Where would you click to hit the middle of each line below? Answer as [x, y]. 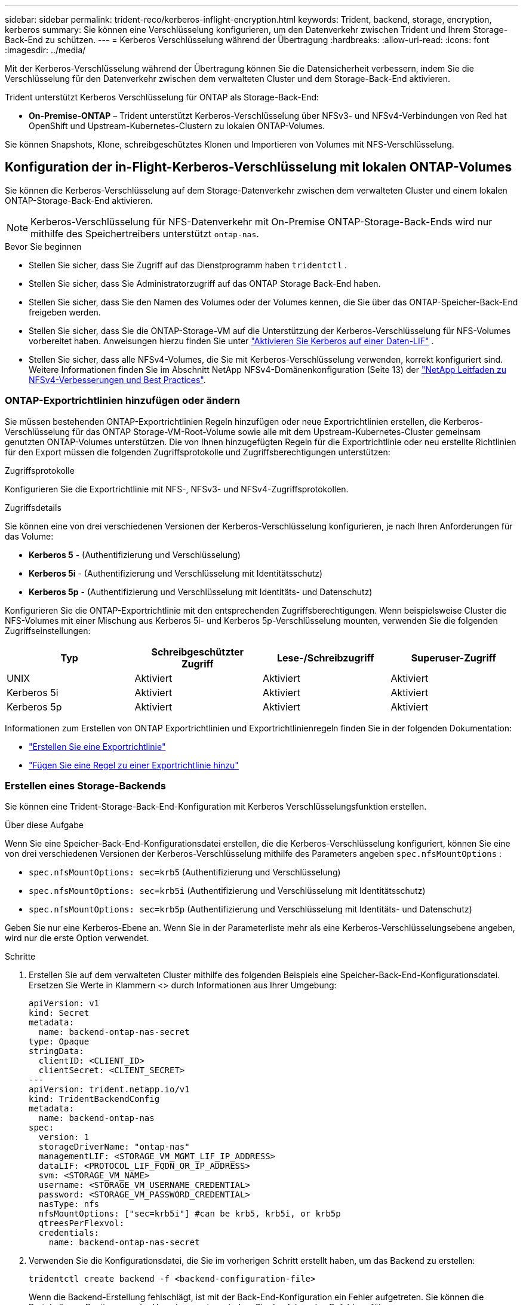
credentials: [69, 1233]
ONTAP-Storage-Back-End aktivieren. [79, 200]
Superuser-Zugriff [453, 658]
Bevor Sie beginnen [43, 246]
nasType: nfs [69, 1204]
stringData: [56, 1051]
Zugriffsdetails [33, 507]
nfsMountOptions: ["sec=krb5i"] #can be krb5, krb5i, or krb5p [190, 1214]
